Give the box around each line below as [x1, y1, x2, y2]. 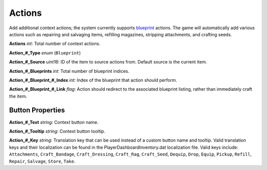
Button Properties [9, 106, 65, 114]
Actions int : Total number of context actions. [9, 41, 101, 47]
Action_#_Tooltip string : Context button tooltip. [9, 128, 106, 134]
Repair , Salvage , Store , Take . [9, 158, 76, 164]
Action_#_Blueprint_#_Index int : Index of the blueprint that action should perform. [9, 77, 178, 83]
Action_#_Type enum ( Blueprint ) [9, 50, 81, 56]
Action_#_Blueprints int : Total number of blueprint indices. [9, 68, 130, 74]
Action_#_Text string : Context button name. [9, 119, 99, 125]
